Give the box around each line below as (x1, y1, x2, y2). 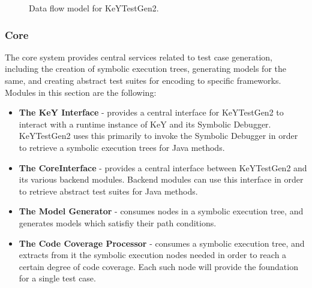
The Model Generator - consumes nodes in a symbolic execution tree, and (19, 205, 304, 217)
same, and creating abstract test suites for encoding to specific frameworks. (5, 74, 281, 86)
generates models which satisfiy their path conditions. (19, 216, 217, 229)
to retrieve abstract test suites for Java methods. (19, 184, 198, 197)
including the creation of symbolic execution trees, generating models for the (5, 62, 286, 75)
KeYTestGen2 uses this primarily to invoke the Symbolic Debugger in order (19, 129, 298, 142)
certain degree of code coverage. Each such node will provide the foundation (19, 260, 298, 272)
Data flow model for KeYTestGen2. (29, 2, 159, 14)
